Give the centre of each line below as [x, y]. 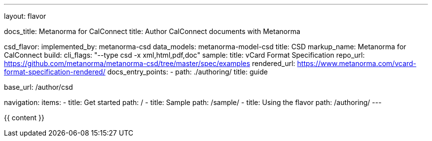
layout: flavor [25, 16]
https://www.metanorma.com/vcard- [357, 63]
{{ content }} [24, 118]
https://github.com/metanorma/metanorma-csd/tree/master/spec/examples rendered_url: [150, 63]
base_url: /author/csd [38, 87]
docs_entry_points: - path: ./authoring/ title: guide [187, 72]
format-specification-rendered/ [55, 72]
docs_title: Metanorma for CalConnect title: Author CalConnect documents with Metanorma [152, 31]
